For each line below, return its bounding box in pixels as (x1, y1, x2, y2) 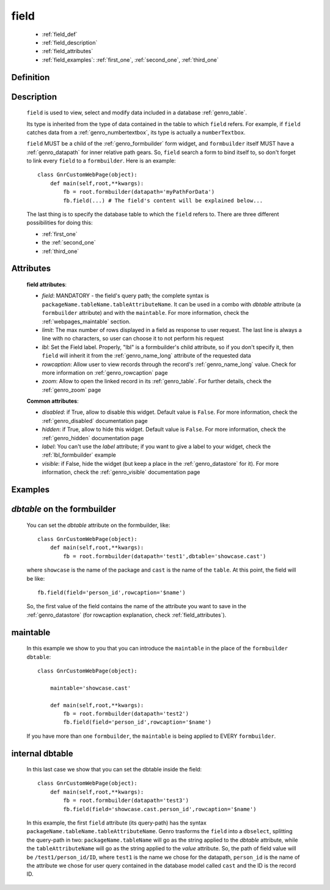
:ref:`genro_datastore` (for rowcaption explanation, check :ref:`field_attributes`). (26, 611, 227, 619)
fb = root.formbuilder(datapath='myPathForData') (63, 188, 215, 196)
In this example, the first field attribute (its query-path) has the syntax (26, 819, 207, 826)
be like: (26, 575, 45, 582)
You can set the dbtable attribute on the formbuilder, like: (26, 521, 170, 529)
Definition (11, 72, 50, 83)
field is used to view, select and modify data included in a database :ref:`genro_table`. (26, 109, 248, 116)
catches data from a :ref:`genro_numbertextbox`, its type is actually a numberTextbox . (26, 128, 246, 136)
